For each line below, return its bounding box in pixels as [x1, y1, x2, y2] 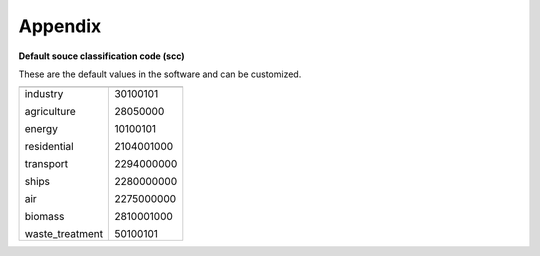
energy [24, 122, 59, 136]
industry [24, 87, 64, 101]
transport [24, 157, 69, 171]
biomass [24, 210, 65, 224]
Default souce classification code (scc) [18, 50, 185, 62]
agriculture [24, 105, 77, 119]
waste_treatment [24, 227, 104, 241]
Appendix [18, 15, 102, 37]
